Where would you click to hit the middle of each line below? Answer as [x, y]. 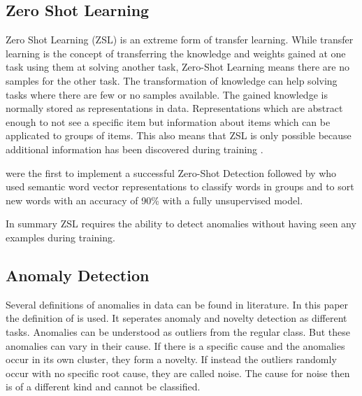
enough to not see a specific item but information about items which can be [168, 121]
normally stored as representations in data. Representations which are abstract [174, 108]
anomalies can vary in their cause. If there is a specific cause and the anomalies [175, 345]
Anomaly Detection [78, 275]
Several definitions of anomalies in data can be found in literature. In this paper [177, 304]
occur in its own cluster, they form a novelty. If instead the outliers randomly [171, 359]
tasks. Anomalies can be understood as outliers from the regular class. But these [178, 331]
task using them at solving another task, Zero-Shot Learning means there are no [178, 67]
